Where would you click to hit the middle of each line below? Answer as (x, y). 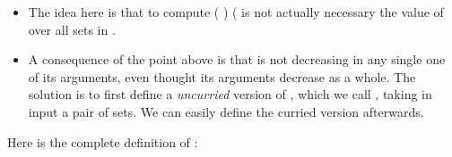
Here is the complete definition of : (103, 141)
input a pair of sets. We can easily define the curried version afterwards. (226, 111)
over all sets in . (72, 29)
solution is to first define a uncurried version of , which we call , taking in (230, 94)
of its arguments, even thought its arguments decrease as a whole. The (222, 76)
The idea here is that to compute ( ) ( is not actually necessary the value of (236, 12)
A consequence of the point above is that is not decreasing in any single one (237, 59)
